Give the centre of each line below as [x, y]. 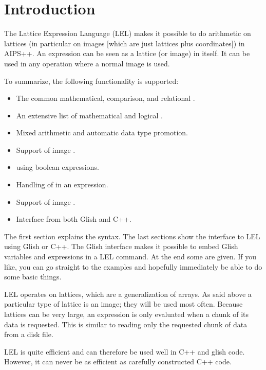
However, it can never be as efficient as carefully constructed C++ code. [118, 362]
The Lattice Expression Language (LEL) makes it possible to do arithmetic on [128, 33]
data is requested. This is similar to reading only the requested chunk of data [126, 324]
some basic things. [33, 277]
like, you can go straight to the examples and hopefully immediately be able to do [133, 266]
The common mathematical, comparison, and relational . [106, 98]
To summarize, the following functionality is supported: [91, 81]
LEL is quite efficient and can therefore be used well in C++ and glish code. [125, 351]
